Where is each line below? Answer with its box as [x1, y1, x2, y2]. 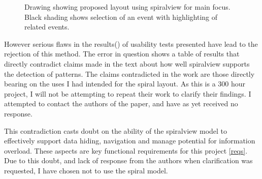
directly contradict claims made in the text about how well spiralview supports [4, 58, 250, 69]
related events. [24, 21, 70, 32]
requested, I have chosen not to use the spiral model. [4, 165, 168, 175]
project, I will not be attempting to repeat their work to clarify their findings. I [4, 88, 251, 99]
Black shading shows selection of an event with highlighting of [24, 11, 218, 22]
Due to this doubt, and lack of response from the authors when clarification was [4, 155, 253, 166]
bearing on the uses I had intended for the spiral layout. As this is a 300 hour [4, 78, 246, 89]
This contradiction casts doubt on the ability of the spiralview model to [4, 125, 227, 136]
